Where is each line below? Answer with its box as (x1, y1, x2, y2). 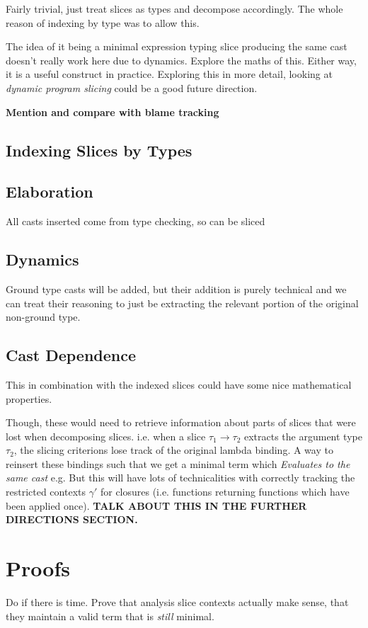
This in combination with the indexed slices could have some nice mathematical (6, 377, 352, 392)
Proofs (6, 554, 70, 583)
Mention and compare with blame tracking (6, 104, 219, 119)
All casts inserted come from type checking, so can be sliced (6, 214, 265, 229)
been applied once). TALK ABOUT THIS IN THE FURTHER (6, 498, 307, 513)
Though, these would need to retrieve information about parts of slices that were (6, 415, 356, 430)
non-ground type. (6, 309, 81, 324)
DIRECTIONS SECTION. (6, 512, 138, 527)
